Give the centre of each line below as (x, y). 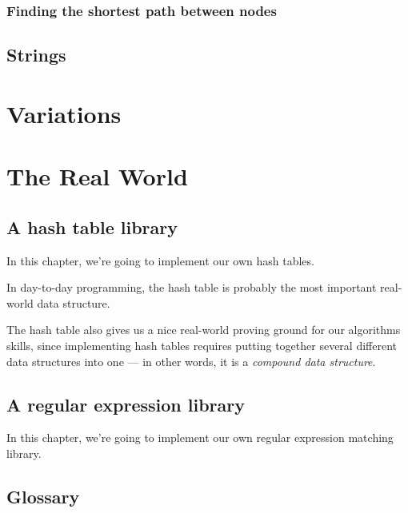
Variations (64, 113)
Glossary (43, 496)
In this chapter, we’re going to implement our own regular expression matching (200, 437)
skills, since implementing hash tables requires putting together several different (202, 345)
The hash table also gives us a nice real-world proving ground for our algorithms (204, 330)
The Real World (97, 176)
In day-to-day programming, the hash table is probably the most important (192, 287)
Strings (36, 55)
